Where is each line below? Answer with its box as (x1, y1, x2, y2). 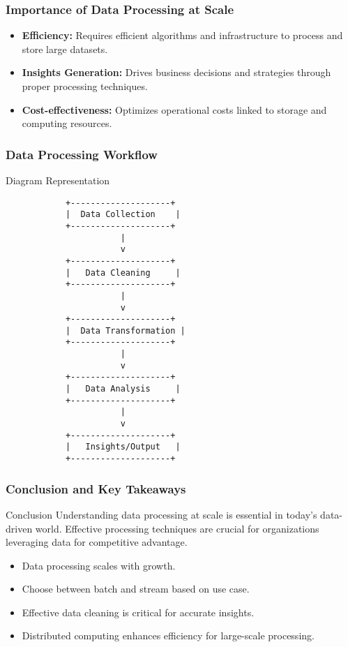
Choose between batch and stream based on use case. (22, 581, 250, 596)
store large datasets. (22, 41, 108, 56)
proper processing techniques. (22, 79, 148, 93)
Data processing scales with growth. (22, 558, 176, 572)
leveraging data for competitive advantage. (6, 535, 188, 549)
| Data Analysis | (65, 384, 181, 394)
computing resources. (22, 116, 112, 131)
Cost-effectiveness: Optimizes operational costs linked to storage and (22, 102, 327, 117)
